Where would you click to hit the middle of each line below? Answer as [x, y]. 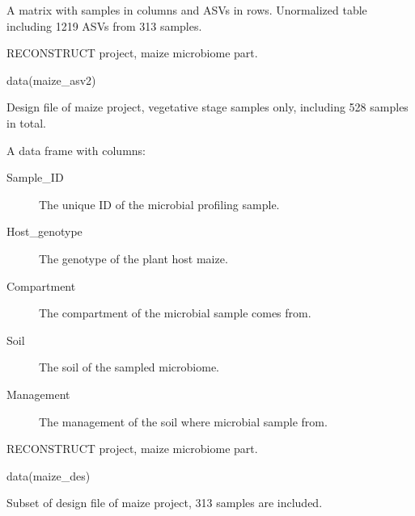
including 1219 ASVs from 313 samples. [104, 25]
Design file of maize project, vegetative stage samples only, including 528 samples [207, 107]
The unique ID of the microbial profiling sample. [159, 204]
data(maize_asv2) [51, 80]
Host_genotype [44, 231]
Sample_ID [35, 177]
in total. [27, 122]
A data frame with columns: [76, 150]
